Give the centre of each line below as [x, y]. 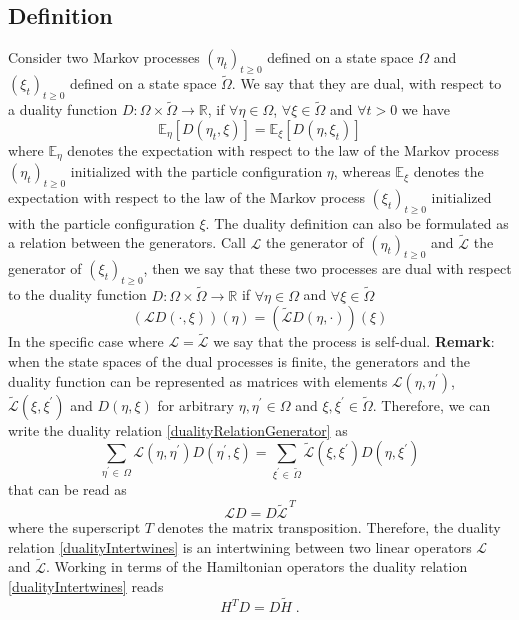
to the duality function [77, 294]
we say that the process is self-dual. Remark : [354, 341]
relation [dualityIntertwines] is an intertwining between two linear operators [240, 546]
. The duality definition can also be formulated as [357, 222]
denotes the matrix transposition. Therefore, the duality [329, 527]
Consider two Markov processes [104, 57]
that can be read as [67, 488]
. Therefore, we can [431, 404]
